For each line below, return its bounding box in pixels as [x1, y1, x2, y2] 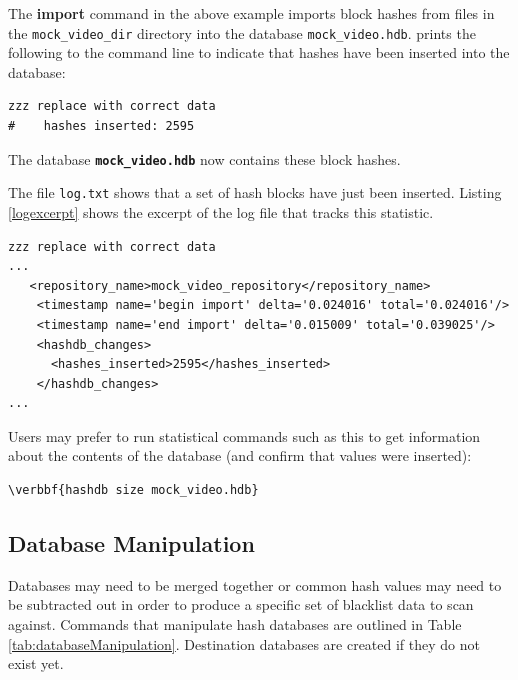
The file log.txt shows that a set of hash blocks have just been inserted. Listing [8, 182, 502, 203]
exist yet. [8, 653, 64, 674]
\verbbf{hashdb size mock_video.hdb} [8, 483, 259, 498]
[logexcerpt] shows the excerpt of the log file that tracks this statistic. [8, 201, 434, 222]
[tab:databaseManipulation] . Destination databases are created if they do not [8, 633, 480, 654]
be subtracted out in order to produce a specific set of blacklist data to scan [8, 594, 474, 615]
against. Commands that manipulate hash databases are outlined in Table [8, 614, 462, 635]
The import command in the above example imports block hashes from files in [8, 3, 495, 23]
